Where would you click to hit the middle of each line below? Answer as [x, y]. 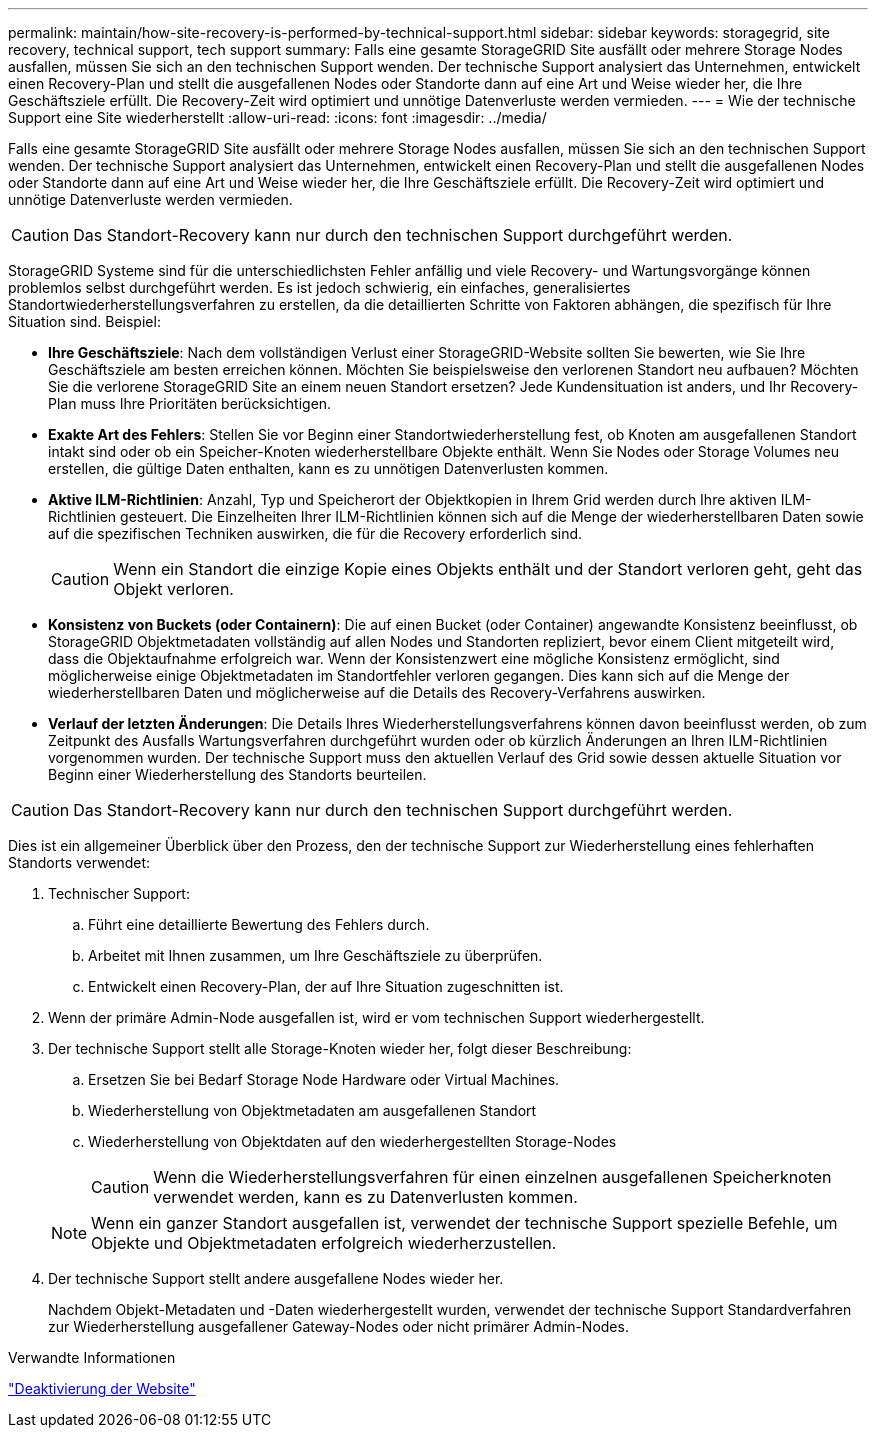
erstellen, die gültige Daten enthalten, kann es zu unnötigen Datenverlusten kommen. [328, 468]
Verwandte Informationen [92, 1357]
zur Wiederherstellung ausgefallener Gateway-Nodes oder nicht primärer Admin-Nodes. [338, 1326]
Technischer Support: [119, 893]
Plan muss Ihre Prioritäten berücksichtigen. [190, 403]
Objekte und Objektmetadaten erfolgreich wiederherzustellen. [324, 1243]
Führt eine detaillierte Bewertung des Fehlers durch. [259, 924]
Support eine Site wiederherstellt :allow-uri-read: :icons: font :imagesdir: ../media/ [277, 117]
